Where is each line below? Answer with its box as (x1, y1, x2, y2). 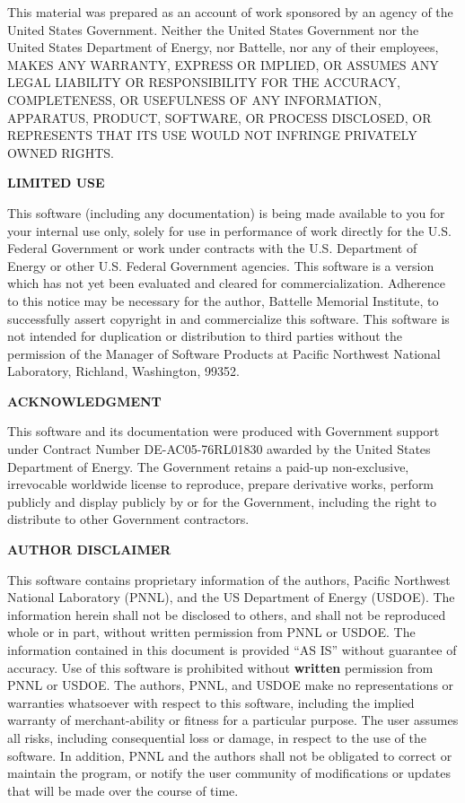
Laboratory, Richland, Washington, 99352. (7, 362, 240, 380)
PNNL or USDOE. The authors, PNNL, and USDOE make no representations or (7, 676, 454, 694)
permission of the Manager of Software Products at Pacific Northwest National (7, 344, 441, 362)
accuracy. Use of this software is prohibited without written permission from (7, 658, 434, 676)
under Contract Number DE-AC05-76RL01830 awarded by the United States (7, 440, 431, 458)
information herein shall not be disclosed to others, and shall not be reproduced (7, 605, 446, 624)
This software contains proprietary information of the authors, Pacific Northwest (7, 570, 451, 589)
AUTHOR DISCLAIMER (7, 540, 171, 559)
